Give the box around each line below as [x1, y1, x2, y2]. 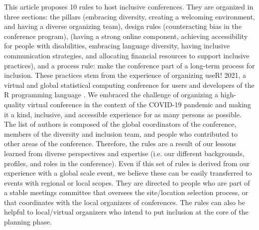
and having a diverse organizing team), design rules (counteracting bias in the [4, 21, 242, 31]
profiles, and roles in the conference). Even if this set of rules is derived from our [4, 158, 250, 168]
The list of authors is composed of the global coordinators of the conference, [4, 119, 237, 129]
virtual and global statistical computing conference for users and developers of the [4, 79, 255, 90]
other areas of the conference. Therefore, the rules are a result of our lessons [4, 138, 236, 149]
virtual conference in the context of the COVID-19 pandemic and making [27, 99, 252, 109]
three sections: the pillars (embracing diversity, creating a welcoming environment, [4, 11, 255, 21]
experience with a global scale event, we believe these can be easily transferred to [4, 168, 252, 178]
